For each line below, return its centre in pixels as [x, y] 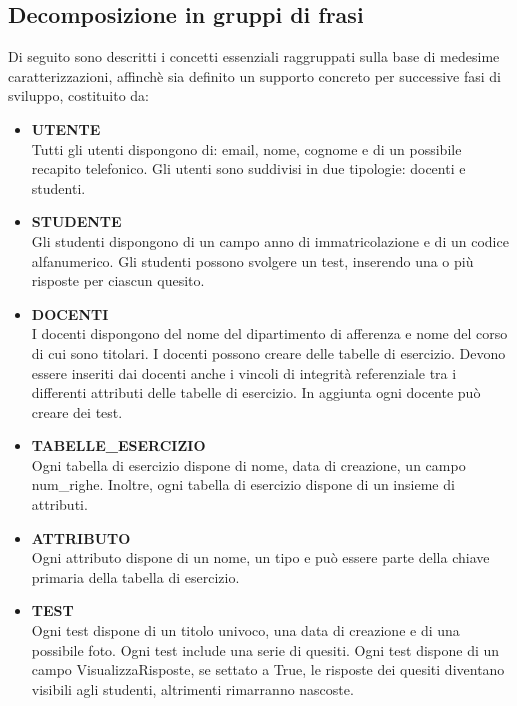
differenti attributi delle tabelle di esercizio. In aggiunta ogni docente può [256, 392]
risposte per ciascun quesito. [118, 280]
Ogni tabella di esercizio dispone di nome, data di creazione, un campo [248, 464]
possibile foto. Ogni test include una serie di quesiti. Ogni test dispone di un [265, 649]
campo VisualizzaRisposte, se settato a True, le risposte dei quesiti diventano [268, 669]
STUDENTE [76, 221]
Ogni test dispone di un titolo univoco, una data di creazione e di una [245, 630]
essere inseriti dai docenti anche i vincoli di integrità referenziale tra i [244, 372]
